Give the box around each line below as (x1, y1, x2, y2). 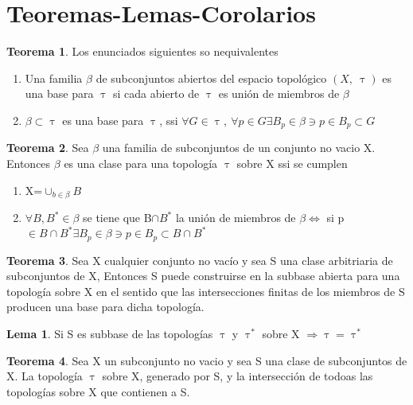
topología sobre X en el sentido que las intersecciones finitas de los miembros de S (6, 282, 405, 299)
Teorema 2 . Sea (6, 139, 89, 156)
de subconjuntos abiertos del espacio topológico (95, 69, 327, 86)
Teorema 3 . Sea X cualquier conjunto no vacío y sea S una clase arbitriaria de (6, 251, 393, 268)
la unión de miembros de (175, 209, 296, 225)
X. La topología (6, 368, 83, 384)
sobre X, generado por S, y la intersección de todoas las (102, 368, 373, 384)
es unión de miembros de (218, 85, 340, 102)
